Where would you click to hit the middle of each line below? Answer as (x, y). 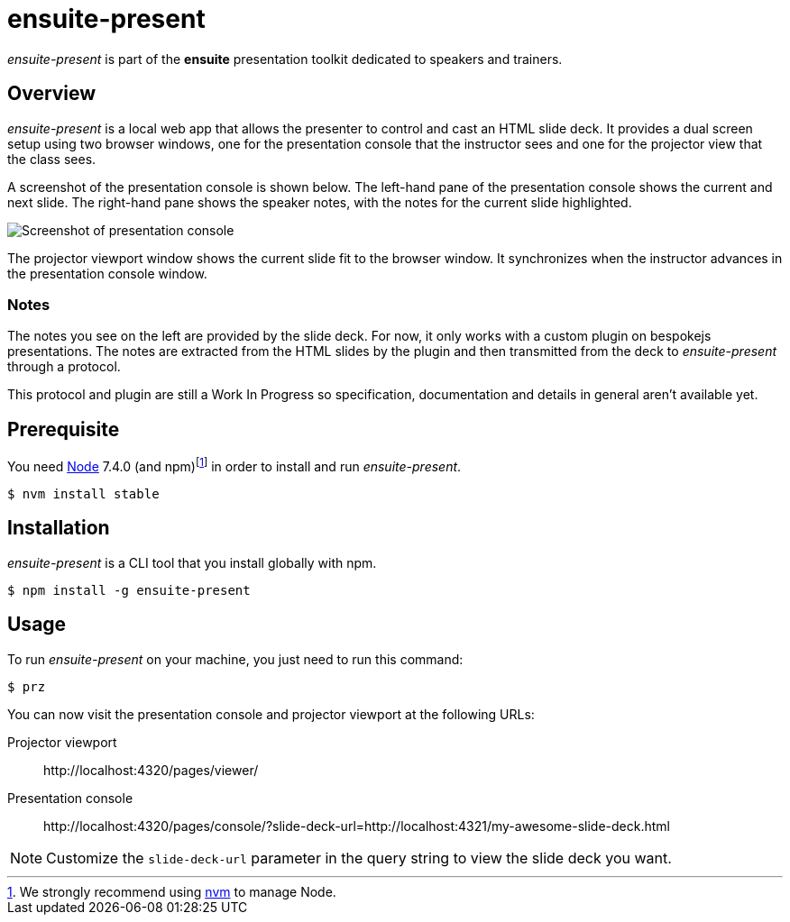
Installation (59, 528)
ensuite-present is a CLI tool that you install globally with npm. (192, 562)
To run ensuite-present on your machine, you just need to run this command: (235, 659)
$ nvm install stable (83, 493)
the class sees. (52, 159)
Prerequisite (64, 429)
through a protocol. (64, 367)
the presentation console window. (107, 273)
